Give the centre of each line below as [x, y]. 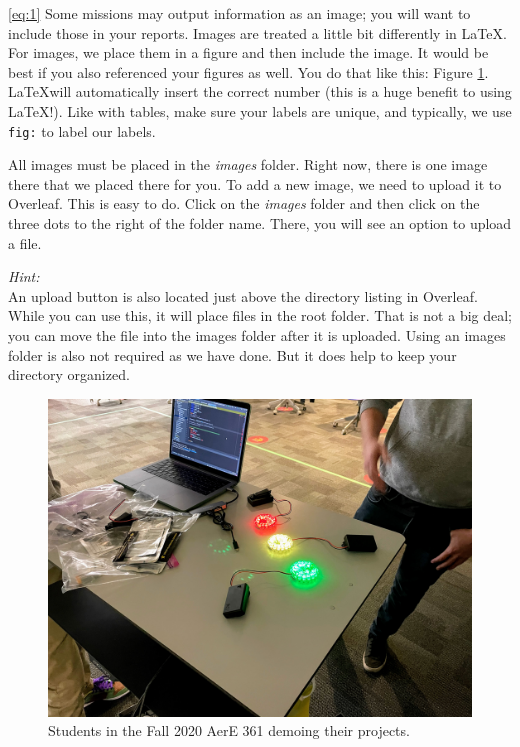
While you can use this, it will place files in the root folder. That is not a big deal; [260, 315]
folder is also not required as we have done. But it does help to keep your [232, 354]
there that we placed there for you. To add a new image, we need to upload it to [255, 183]
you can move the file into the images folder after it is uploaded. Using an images [257, 334]
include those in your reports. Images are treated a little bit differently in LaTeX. [257, 32]
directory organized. [69, 374]
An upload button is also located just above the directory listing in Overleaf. [243, 295]
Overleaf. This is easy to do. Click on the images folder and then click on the [244, 203]
